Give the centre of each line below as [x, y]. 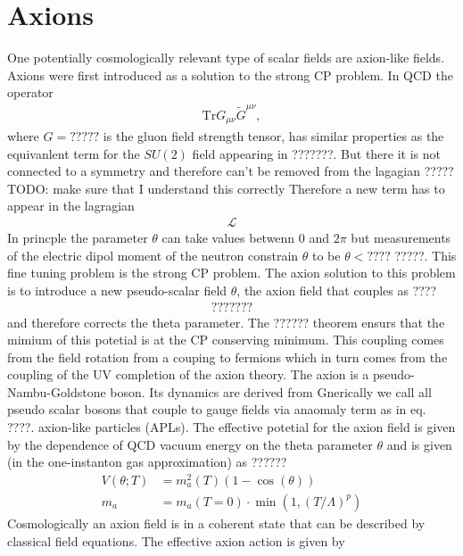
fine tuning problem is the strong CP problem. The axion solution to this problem [231, 273]
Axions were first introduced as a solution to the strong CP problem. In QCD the [230, 75]
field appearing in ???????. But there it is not [317, 153]
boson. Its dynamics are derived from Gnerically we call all [271, 391]
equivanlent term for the [74, 153]
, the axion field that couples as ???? [337, 290]
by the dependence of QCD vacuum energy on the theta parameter [190, 444]
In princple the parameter [78, 238]
